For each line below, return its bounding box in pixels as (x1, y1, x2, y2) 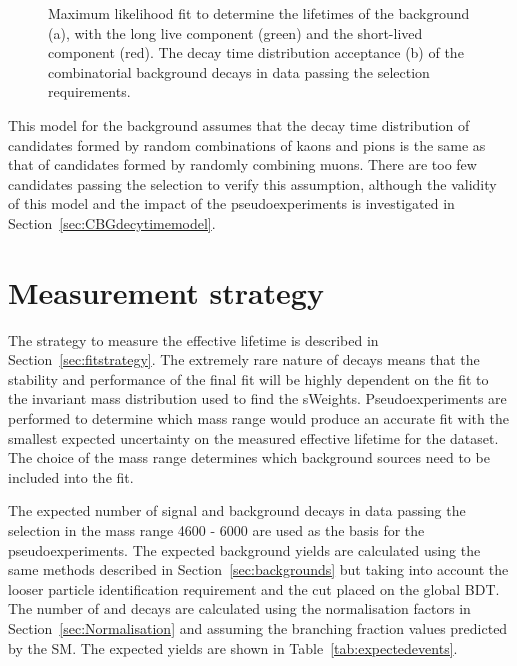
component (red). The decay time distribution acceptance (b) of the (48, 42, 464, 63)
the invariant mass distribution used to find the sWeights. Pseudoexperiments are (8, 388, 507, 409)
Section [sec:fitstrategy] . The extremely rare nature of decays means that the (8, 349, 480, 370)
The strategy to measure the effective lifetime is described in (8, 329, 379, 350)
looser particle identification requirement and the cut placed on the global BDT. (8, 578, 500, 599)
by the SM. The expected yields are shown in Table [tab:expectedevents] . (8, 637, 458, 658)
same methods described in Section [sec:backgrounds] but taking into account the (8, 559, 509, 580)
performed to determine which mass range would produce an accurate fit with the (8, 408, 509, 429)
